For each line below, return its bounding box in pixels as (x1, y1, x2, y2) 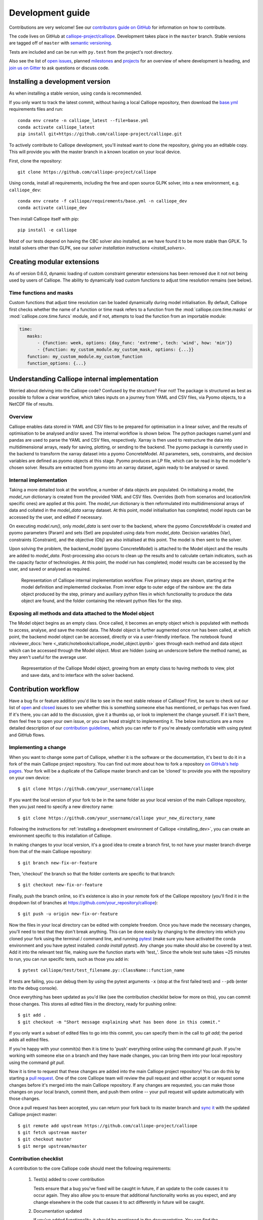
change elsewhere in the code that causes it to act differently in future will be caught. (33, 1199, 205, 1205)
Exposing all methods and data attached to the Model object (9, 610, 154, 617)
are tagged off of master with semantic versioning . (9, 40, 112, 46)
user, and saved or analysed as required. (9, 566, 91, 572)
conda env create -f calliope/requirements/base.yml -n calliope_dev (18, 198, 188, 204)
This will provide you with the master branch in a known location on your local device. (9, 149, 181, 155)
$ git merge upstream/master (18, 1143, 87, 1149)
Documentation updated (33, 1208, 82, 1214)
